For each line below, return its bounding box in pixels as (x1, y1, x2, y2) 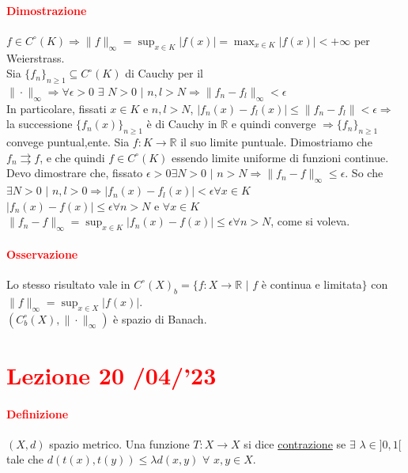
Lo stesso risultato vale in (6, 275, 130, 292)
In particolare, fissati (6, 100, 107, 116)
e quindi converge (231, 115, 316, 132)
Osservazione (6, 245, 78, 262)
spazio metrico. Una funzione (49, 435, 190, 452)
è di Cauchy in (146, 115, 217, 132)
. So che (345, 165, 383, 181)
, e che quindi (40, 149, 105, 165)
